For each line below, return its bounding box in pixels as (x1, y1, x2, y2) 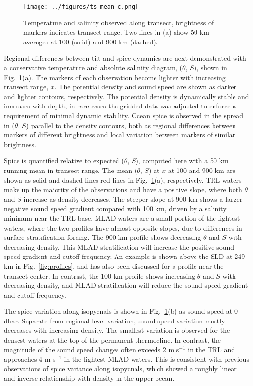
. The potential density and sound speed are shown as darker (54, 82, 236, 92)
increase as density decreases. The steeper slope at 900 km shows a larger (23, 193, 243, 204)
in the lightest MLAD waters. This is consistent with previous (64, 354, 249, 364)
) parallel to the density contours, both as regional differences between (26, 120, 236, 130)
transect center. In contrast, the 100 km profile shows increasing (4, 270, 195, 280)
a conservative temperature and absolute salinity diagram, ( (4, 63, 182, 73)
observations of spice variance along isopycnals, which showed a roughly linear (4, 363, 237, 373)
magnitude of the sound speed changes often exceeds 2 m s (4, 344, 179, 354)
